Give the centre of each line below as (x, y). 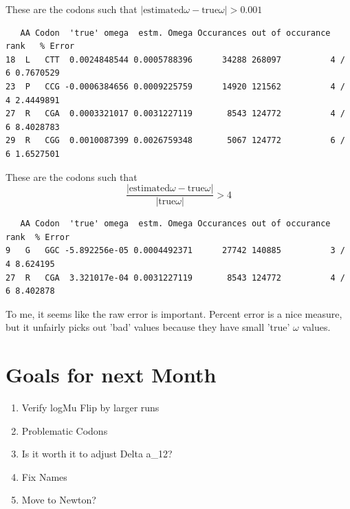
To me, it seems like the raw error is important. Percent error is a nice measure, (174, 313)
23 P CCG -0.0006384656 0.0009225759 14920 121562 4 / (175, 86)
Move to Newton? (59, 500)
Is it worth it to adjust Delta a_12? (97, 454)
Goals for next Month (111, 375)
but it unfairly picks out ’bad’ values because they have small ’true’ (148, 327)
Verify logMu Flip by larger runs (90, 408)
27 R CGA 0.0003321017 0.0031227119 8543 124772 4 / (175, 114)
